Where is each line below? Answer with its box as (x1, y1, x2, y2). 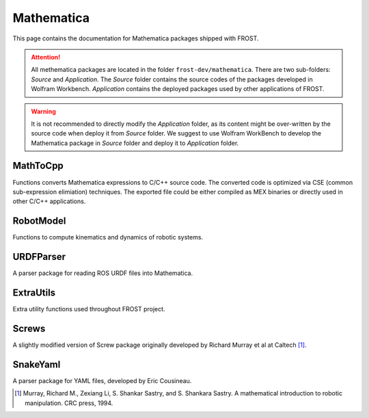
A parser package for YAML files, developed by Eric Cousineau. (12, 376, 192, 384)
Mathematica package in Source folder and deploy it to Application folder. (31, 139, 239, 147)
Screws (12, 322, 46, 335)
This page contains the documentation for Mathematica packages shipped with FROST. (12, 34, 259, 42)
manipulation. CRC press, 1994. (25, 399, 113, 407)
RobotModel (12, 215, 66, 227)
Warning (31, 107, 56, 116)
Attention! (31, 53, 61, 61)
